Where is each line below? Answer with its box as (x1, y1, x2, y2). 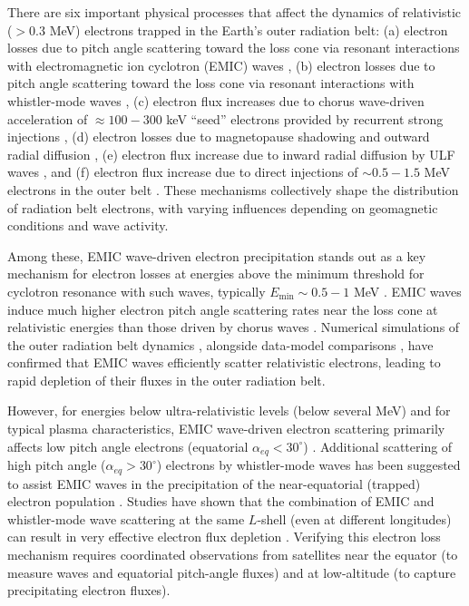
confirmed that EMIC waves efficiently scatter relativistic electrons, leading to (7, 353, 441, 372)
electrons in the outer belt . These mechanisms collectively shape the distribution (7, 180, 459, 199)
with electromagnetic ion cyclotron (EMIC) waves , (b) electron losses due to (7, 55, 435, 74)
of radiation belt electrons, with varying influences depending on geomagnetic (7, 198, 438, 217)
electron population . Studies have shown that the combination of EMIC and (7, 492, 435, 511)
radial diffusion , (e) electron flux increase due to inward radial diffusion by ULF (7, 144, 455, 163)
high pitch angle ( (7, 455, 106, 474)
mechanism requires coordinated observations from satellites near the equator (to (7, 544, 458, 563)
